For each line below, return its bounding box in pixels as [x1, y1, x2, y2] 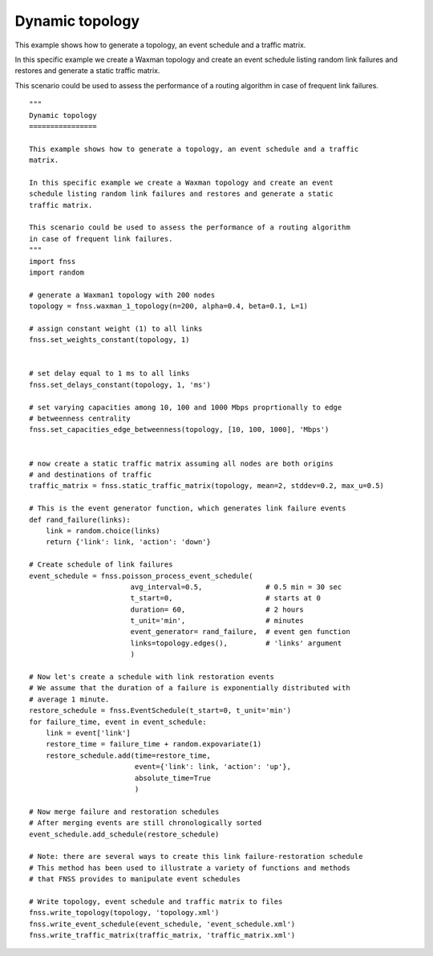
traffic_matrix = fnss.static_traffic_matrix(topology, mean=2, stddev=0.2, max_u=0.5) [29, 482, 385, 490]
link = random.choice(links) [45, 526, 160, 535]
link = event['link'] [45, 728, 132, 738]
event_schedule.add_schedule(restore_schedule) [29, 829, 220, 839]
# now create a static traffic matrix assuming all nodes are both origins [29, 458, 334, 468]
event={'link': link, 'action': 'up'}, [134, 763, 292, 771]
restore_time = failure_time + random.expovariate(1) [45, 739, 262, 749]
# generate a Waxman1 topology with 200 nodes [29, 290, 216, 299]
